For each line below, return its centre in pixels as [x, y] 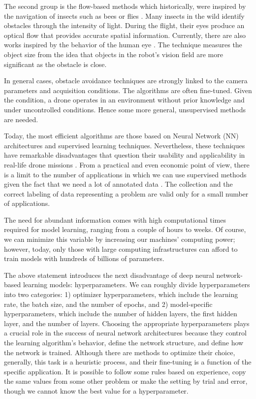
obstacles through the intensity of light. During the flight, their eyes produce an [124, 25]
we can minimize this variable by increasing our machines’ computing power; [120, 239]
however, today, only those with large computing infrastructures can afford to [121, 249]
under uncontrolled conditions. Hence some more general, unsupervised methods [125, 109]
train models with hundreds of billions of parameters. [84, 258]
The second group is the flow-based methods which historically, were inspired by [125, 6]
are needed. [21, 119]
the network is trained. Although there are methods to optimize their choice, [120, 352]
